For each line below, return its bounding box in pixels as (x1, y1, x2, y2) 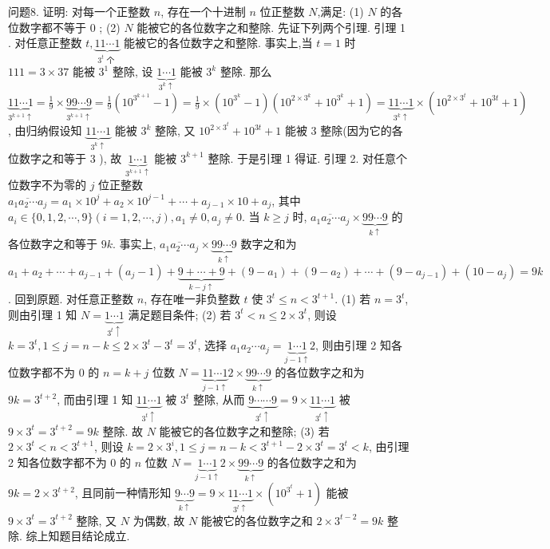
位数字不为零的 (8, 176, 86, 192)
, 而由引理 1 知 (57, 391, 133, 408)
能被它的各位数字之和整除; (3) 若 (159, 422, 330, 439)
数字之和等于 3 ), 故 (18, 149, 122, 166)
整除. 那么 (220, 63, 272, 80)
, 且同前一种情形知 (74, 484, 172, 501)
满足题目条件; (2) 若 (128, 306, 231, 322)
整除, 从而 (192, 391, 245, 408)
